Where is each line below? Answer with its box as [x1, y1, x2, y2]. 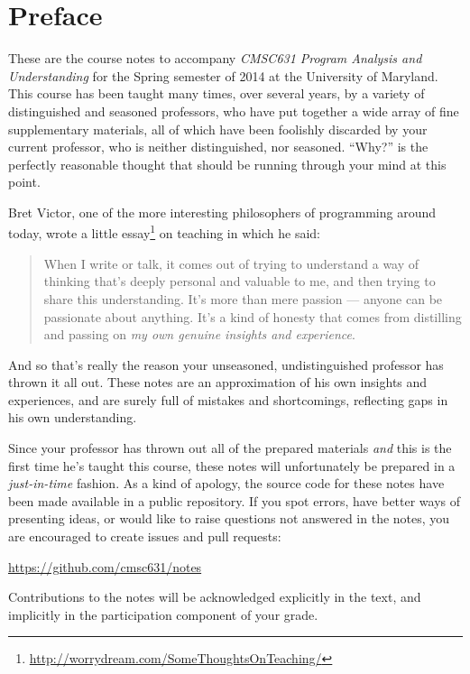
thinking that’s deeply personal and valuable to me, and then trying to [43, 272, 436, 291]
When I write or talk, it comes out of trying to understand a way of [43, 254, 419, 272]
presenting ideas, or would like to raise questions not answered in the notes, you [8, 509, 450, 528]
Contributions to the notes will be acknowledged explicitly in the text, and [8, 587, 421, 606]
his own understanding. [8, 408, 137, 427]
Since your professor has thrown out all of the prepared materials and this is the [8, 439, 452, 457]
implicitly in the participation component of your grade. [8, 605, 318, 623]
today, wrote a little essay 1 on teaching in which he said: [8, 221, 320, 243]
